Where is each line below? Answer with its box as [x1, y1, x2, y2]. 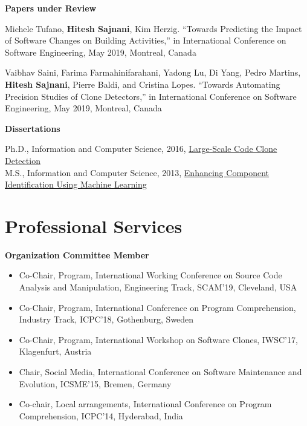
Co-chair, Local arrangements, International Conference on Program [19, 398, 272, 410]
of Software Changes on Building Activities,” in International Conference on [5, 34, 286, 47]
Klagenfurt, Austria [19, 345, 92, 358]
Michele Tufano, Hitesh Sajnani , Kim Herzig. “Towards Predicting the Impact [5, 22, 302, 34]
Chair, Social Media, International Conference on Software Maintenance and [19, 365, 302, 378]
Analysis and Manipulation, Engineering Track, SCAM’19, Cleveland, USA [19, 281, 297, 293]
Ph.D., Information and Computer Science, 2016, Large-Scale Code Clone [5, 142, 277, 155]
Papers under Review [5, 2, 97, 14]
